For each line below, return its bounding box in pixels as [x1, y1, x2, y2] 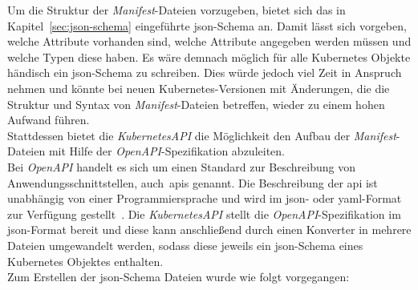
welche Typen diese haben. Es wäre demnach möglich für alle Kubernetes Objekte [7, 48, 411, 65]
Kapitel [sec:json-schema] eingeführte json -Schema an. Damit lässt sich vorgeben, [7, 17, 407, 34]
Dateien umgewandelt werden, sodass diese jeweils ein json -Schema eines [7, 236, 363, 253]
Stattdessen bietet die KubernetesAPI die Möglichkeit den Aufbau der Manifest [7, 127, 396, 143]
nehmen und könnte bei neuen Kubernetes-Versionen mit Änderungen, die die [7, 79, 390, 96]
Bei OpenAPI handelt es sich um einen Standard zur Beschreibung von [7, 158, 355, 175]
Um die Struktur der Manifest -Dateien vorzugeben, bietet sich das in [7, 2, 346, 18]
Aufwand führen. [7, 111, 90, 128]
